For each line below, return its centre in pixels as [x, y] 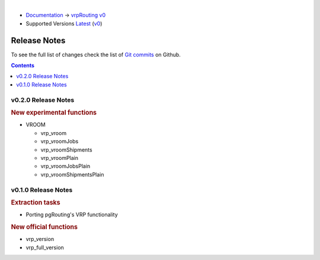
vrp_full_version [45, 247]
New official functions [44, 227]
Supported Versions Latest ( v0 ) [64, 23]
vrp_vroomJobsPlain [65, 166]
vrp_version [40, 239]
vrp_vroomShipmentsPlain [72, 174]
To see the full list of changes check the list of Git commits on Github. [96, 54]
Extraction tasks [36, 203]
